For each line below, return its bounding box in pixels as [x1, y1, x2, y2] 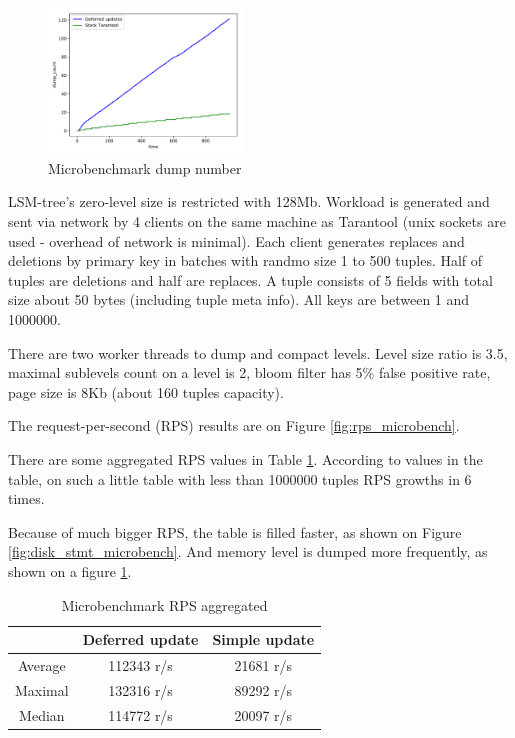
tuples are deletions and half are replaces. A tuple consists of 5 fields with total [8, 269, 493, 290]
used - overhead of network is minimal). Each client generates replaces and [8, 230, 465, 251]
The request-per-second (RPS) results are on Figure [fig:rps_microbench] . [8, 415, 460, 436]
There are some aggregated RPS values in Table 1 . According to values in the [8, 448, 483, 469]
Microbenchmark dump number [48, 157, 242, 178]
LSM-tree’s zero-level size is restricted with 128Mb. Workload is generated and [8, 191, 490, 212]
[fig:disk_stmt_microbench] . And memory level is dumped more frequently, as [8, 541, 488, 562]
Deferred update [82, 629, 199, 650]
